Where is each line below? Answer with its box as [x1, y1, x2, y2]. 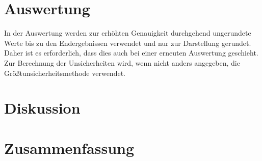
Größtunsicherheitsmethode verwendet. [4, 67, 125, 78]
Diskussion [4, 97, 81, 118]
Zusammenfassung [4, 137, 135, 158]
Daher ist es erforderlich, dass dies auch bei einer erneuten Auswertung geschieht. [4, 47, 258, 58]
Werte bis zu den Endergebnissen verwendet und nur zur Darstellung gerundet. [4, 37, 251, 48]
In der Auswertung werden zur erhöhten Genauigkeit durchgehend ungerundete [4, 28, 251, 38]
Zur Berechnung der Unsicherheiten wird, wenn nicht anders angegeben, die [4, 57, 240, 68]
